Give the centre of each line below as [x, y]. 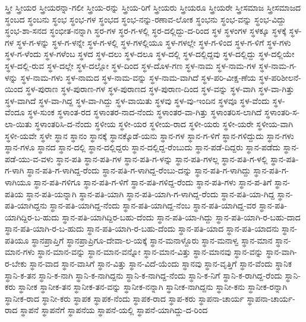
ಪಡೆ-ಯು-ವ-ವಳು [29, 158]
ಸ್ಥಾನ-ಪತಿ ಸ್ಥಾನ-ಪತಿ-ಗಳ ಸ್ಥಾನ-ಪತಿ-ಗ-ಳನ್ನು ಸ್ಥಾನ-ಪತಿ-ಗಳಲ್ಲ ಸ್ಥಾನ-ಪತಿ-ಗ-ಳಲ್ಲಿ [162, 158]
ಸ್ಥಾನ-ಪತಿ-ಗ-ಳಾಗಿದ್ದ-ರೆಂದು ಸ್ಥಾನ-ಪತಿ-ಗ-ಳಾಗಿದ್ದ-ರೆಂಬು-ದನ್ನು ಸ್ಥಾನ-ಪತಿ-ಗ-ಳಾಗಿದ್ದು [139, 170]
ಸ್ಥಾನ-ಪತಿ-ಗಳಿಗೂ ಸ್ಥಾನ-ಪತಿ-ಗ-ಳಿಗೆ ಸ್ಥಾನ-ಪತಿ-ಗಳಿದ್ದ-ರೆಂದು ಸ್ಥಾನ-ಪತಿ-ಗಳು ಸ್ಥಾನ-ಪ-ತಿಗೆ [153, 181]
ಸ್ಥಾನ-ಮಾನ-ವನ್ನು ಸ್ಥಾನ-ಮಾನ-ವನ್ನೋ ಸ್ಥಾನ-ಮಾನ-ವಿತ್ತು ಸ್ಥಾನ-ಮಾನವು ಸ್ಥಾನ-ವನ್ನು [150, 252]
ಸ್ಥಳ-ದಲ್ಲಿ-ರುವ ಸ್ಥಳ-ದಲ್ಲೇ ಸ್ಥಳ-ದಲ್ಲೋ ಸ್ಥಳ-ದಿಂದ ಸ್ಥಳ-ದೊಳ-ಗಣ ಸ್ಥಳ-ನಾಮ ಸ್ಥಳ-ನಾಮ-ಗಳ [130, 65]
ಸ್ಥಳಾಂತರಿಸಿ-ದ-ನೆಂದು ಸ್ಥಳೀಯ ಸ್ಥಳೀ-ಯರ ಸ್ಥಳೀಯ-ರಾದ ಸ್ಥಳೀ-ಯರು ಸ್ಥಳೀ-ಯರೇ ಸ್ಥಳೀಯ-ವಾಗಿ [164, 123]
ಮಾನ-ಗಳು [20, 252]
